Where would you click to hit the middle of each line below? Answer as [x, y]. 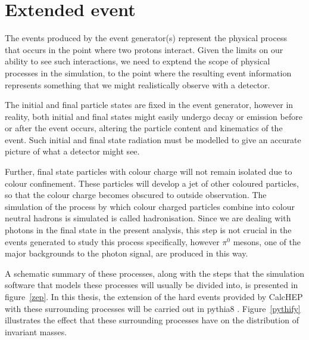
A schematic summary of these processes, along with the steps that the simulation [155, 273]
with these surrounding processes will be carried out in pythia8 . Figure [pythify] [153, 308]
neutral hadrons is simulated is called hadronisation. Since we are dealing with [148, 218]
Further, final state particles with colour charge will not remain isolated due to [149, 171]
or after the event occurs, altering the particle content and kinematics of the [144, 128]
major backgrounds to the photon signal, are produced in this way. [127, 253]
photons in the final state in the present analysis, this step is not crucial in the [148, 230]
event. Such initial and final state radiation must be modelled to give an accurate [153, 139]
